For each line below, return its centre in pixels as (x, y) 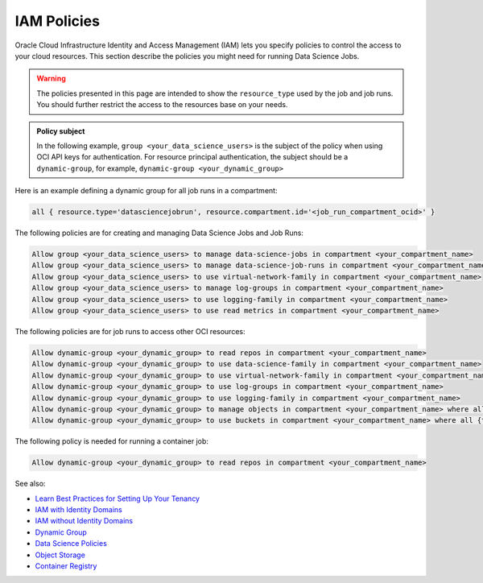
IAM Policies (58, 21)
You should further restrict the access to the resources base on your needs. (162, 105)
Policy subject (61, 131)
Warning (51, 79)
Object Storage (60, 555)
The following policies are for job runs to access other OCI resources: (130, 331)
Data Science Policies (71, 544)
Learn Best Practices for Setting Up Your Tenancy (118, 498)
